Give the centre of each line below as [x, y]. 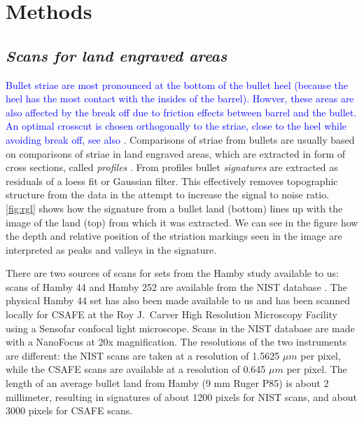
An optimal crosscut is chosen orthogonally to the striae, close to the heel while [176, 126]
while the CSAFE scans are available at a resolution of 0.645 [136, 369]
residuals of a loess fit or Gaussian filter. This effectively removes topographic [172, 181]
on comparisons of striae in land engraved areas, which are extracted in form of [176, 153]
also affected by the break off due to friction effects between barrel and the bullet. [181, 112]
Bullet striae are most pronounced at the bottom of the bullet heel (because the [177, 84]
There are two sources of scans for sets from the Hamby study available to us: [172, 273]
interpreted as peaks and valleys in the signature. [111, 249]
